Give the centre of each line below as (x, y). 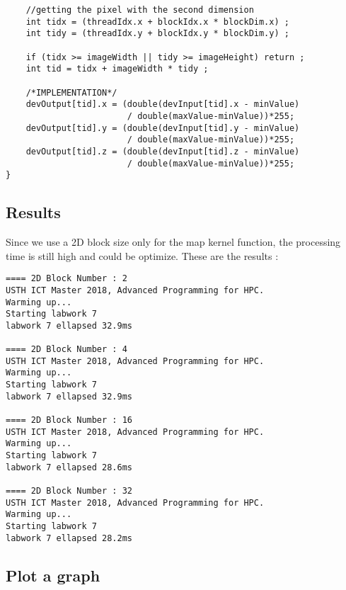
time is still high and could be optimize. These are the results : (142, 255)
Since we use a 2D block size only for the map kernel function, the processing (173, 242)
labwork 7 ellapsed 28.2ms (69, 538)
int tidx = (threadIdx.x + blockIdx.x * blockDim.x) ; (157, 22)
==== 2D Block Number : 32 (69, 491)
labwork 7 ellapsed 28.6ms (69, 467)
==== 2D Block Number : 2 (67, 279)
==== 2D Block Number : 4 (67, 350)
